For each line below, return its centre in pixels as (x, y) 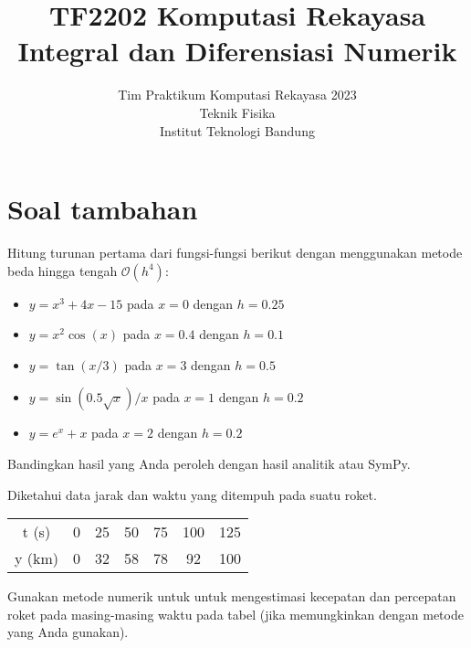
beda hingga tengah (63, 270)
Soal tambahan (103, 209)
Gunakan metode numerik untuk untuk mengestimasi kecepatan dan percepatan (232, 596)
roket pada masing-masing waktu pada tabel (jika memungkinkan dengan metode (235, 614)
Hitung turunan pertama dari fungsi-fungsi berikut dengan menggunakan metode (235, 253)
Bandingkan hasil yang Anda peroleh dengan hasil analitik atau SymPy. (209, 463)
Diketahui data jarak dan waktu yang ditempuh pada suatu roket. (192, 494)
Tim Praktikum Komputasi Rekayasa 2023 (237, 95)
